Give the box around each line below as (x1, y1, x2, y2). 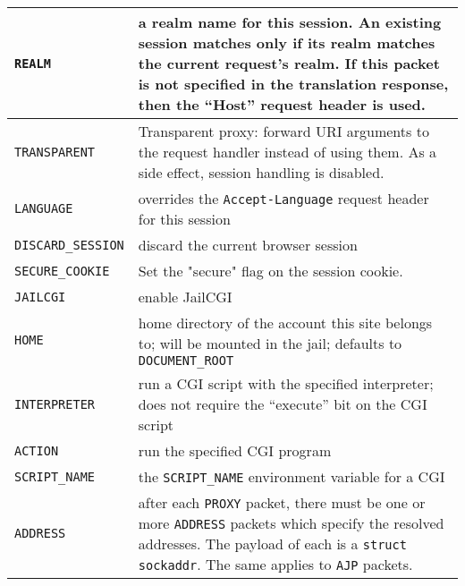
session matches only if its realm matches (138, 32, 435, 53)
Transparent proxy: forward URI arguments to (138, 121, 429, 141)
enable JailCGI (138, 286, 232, 307)
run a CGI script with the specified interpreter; (138, 373, 434, 394)
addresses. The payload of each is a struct (138, 533, 407, 554)
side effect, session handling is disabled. (138, 162, 385, 183)
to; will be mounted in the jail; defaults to (138, 333, 402, 353)
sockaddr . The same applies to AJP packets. (138, 554, 413, 574)
